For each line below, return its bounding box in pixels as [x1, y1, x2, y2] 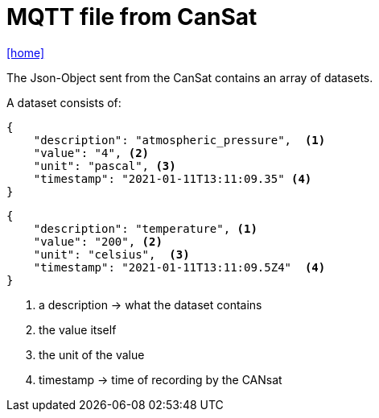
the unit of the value [39, 347, 145, 362]
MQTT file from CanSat [6, 3, 257, 31]
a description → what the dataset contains [39, 297, 262, 312]
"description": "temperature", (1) [33, 221, 257, 235]
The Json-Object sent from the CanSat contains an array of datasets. [6, 70, 373, 85]
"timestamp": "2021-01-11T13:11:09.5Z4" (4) [33, 260, 326, 274]
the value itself [39, 322, 117, 337]
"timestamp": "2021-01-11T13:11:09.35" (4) [33, 172, 312, 185]
